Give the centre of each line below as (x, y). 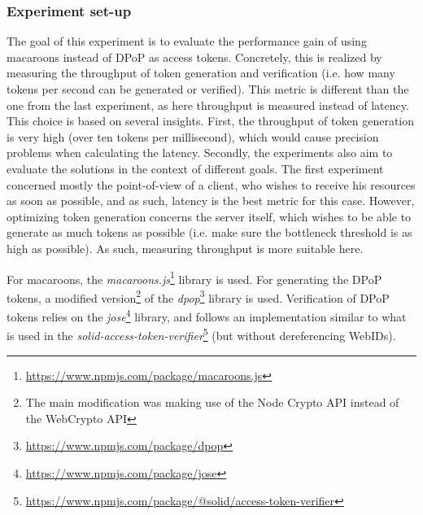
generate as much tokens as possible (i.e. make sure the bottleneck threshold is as (209, 232)
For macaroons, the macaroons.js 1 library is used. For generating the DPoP (194, 277)
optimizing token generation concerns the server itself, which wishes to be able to (209, 216)
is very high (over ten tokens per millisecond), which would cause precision (193, 136)
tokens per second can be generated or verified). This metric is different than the (208, 89)
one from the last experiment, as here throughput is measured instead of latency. (208, 105)
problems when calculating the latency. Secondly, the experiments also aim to (200, 153)
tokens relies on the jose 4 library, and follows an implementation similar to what (207, 315)
